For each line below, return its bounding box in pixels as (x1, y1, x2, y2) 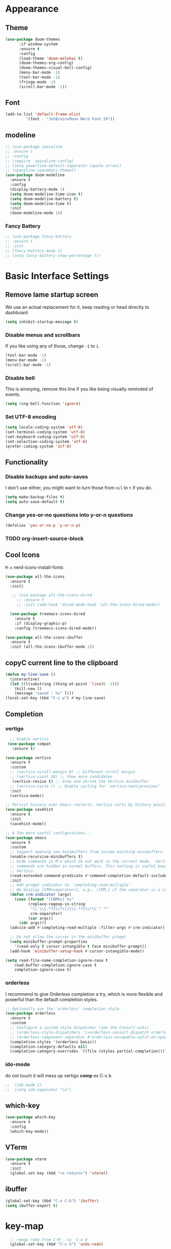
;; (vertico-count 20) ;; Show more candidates (10, 774, 113, 780)
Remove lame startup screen (5, 290, 98, 299)
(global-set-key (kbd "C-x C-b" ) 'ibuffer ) (5, 1198, 99, 1203)
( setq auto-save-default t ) (5, 499, 65, 504)
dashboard (5, 309, 28, 315)
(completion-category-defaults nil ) (10, 1044, 88, 1049)
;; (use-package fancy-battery (5, 234, 72, 240)
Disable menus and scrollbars (5, 331, 80, 338)
